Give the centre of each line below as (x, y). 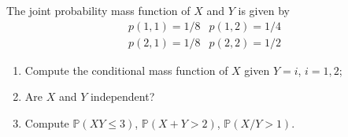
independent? (122, 96)
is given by (264, 10)
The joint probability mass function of (98, 10)
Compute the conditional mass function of (126, 70)
